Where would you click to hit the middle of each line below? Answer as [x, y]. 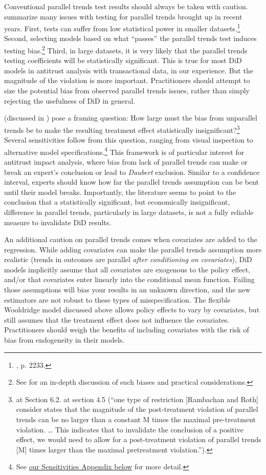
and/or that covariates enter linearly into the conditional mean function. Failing [129, 279]
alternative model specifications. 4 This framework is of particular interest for [124, 151]
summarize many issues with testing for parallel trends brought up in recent [123, 16]
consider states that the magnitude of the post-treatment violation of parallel [137, 409]
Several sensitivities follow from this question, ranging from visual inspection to [129, 140]
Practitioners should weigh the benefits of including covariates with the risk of [127, 330]
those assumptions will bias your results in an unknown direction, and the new [127, 290]
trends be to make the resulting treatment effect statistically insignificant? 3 [122, 129]
